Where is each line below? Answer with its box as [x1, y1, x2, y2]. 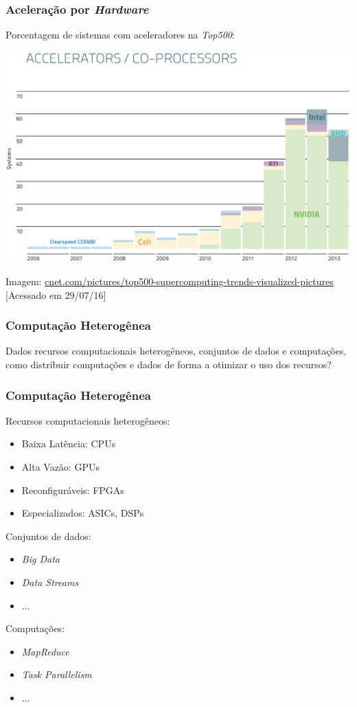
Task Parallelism [21, 667, 92, 682]
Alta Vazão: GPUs [21, 460, 100, 474]
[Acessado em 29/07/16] [5, 287, 106, 302]
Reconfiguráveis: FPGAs [21, 482, 124, 497]
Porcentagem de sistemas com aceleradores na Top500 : [5, 27, 235, 42]
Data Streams [21, 575, 79, 589]
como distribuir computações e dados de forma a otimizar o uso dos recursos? [5, 357, 332, 372]
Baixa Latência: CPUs [21, 436, 116, 451]
